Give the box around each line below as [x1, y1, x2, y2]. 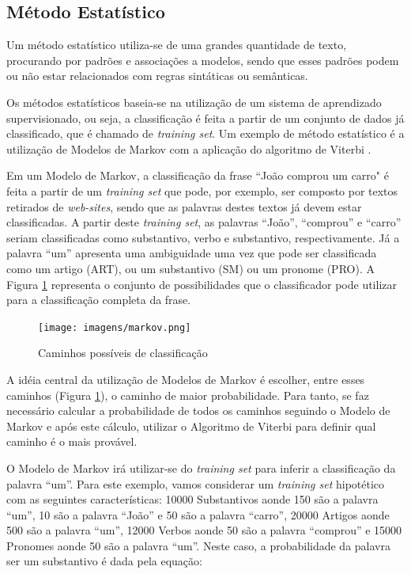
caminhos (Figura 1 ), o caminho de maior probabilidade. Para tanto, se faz [6, 386, 369, 403]
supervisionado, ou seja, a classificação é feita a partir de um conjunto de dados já [6, 109, 405, 126]
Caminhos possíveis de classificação [38, 344, 208, 361]
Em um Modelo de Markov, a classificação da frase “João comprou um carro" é [6, 167, 389, 184]
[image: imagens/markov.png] [38, 321, 191, 333]
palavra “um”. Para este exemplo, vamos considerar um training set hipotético [6, 475, 385, 492]
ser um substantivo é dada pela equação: [6, 553, 202, 569]
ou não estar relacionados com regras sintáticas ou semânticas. [6, 67, 308, 84]
